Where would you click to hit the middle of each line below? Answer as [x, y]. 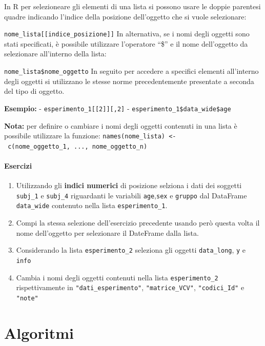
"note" [27, 298]
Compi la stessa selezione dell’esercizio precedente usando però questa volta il [138, 223]
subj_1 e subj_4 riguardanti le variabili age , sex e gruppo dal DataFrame [131, 195]
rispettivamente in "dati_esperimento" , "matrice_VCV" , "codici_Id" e [130, 287]
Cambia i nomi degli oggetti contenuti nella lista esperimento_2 [117, 277]
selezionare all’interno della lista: [55, 54]
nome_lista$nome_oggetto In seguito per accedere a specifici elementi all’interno [131, 71]
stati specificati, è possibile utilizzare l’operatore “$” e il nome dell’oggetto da [126, 43]
